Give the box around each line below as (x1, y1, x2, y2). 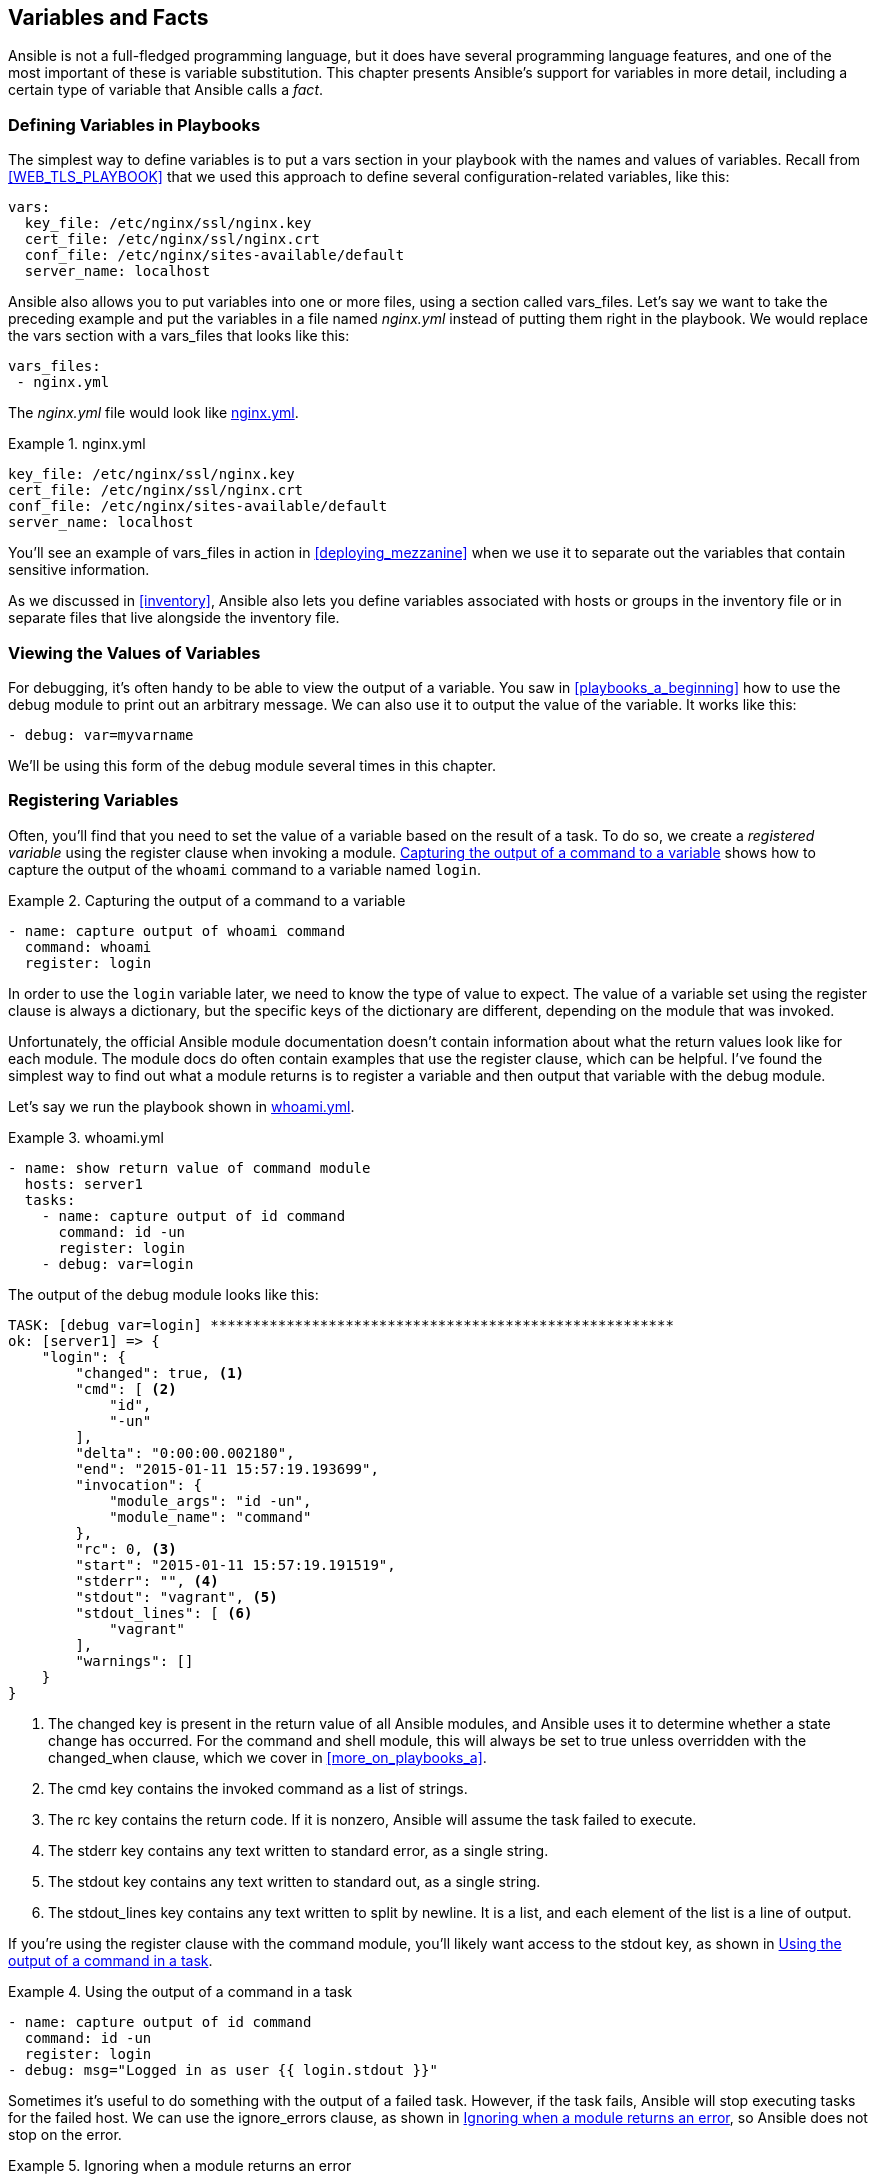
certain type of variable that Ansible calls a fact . (8, 81, 324, 99)
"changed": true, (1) (75, 1364, 245, 1381)
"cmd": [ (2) (75, 1380, 177, 1397)
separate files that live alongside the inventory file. (8, 609, 340, 627)
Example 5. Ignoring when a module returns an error (8, 2156, 352, 2174)
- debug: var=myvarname (8, 726, 194, 743)
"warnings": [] (75, 1652, 194, 1669)
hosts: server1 (24, 1175, 143, 1192)
